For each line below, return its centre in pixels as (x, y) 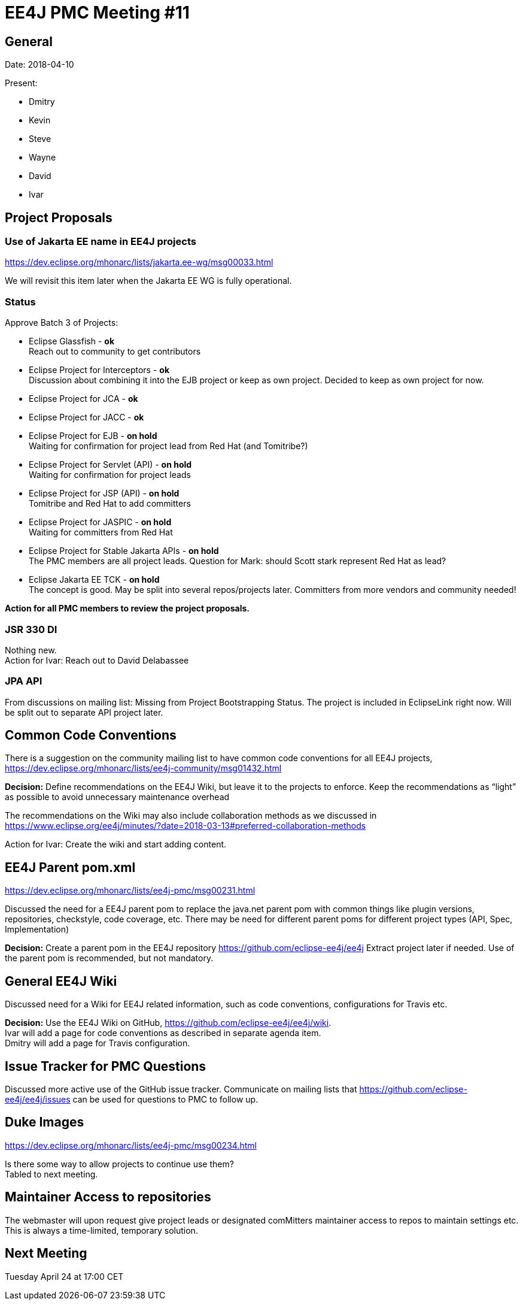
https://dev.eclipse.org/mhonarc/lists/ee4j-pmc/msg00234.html (131, 1145)
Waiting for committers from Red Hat (101, 532)
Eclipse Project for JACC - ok (86, 417)
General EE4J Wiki (61, 981)
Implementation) (37, 929)
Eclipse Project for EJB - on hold (93, 436)
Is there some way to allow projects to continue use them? (119, 1164)
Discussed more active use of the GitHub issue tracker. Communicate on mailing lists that (181, 1089)
